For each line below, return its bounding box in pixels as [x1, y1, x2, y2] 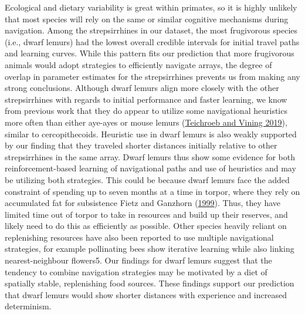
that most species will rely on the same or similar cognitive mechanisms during [5, 12, 289, 25]
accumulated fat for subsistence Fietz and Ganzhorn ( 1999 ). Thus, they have [5, 197, 281, 209]
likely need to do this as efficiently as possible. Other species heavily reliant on [5, 220, 287, 232]
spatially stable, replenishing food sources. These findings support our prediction [5, 277, 294, 289]
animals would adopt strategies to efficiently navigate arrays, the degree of [5, 58, 272, 70]
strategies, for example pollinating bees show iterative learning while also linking [5, 242, 294, 255]
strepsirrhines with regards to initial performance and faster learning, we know [5, 93, 287, 105]
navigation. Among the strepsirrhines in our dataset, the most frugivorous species [5, 24, 298, 36]
